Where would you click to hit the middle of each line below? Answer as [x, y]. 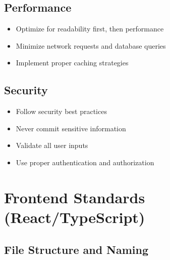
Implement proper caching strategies [72, 63]
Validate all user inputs [52, 145]
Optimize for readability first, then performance [90, 29]
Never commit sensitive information [71, 128]
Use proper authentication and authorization [85, 162]
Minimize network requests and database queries [91, 45]
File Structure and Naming [76, 249]
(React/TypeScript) [75, 217]
